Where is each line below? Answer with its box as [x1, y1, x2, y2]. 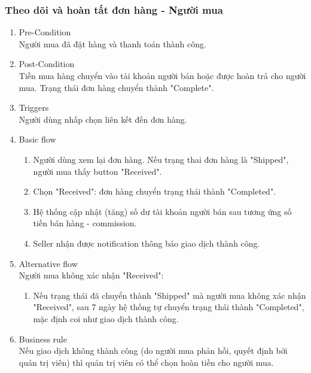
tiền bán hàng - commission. [33, 217, 137, 229]
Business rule [19, 332, 67, 345]
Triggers [19, 101, 49, 114]
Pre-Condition [19, 26, 71, 38]
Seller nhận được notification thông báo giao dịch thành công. [33, 236, 260, 249]
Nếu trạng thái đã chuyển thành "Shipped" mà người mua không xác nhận [33, 289, 306, 301]
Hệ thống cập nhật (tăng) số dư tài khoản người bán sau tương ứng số [33, 205, 292, 217]
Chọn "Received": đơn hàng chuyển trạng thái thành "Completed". [33, 185, 276, 198]
